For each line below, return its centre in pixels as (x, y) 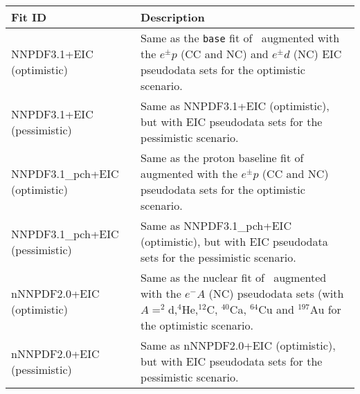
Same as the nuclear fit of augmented (234, 277)
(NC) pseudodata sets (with (276, 293)
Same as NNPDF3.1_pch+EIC (216, 225)
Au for (325, 309)
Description (173, 17)
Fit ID (29, 17)
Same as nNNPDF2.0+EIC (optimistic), (238, 345)
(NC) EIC (317, 54)
